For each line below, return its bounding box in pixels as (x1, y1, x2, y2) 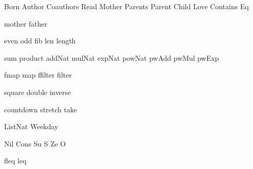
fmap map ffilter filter (4, 69, 72, 80)
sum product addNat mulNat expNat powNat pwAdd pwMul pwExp (4, 52, 219, 63)
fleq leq (4, 155, 27, 166)
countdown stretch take (4, 104, 77, 114)
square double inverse (4, 86, 71, 97)
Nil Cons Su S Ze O (4, 138, 66, 149)
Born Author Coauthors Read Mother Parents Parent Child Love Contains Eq (4, 1, 249, 11)
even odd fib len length (4, 35, 76, 46)
